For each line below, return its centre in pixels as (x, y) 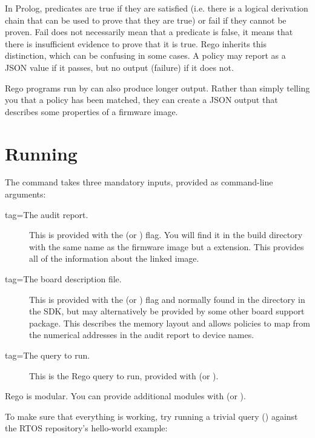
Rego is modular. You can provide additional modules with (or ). (125, 396)
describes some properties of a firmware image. (91, 111)
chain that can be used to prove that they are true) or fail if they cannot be (146, 20)
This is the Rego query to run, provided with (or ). (124, 375)
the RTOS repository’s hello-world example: (86, 428)
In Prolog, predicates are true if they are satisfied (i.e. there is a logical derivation (157, 8)
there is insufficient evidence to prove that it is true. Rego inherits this (136, 43)
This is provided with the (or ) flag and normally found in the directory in (167, 299)
